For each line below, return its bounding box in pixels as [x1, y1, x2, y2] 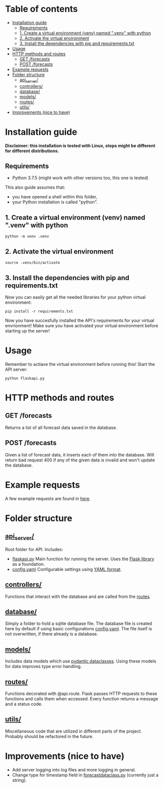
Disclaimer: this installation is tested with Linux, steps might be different [5, 143, 156, 148]
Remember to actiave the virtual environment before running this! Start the [5, 361, 155, 367]
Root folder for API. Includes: [5, 546, 64, 552]
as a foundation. [12, 561, 45, 567]
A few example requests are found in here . [5, 496, 91, 501]
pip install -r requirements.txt [5, 309, 73, 314]
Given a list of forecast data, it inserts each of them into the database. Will [5, 452, 154, 457]
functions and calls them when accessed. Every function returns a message [5, 696, 158, 702]
